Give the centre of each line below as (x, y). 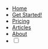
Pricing (21, 21)
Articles (21, 27)
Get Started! (27, 15)
